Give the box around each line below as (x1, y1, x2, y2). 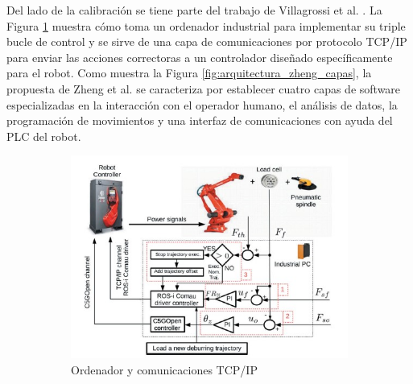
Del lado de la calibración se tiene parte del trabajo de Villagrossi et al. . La (6, 2, 382, 18)
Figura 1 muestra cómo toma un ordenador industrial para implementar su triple (6, 17, 406, 34)
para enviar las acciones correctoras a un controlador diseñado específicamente (6, 48, 393, 65)
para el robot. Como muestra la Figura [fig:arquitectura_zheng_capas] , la (6, 64, 372, 81)
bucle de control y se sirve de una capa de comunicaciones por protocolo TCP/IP (6, 33, 407, 50)
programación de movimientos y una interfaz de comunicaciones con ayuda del (6, 112, 393, 129)
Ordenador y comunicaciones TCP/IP (71, 361, 258, 378)
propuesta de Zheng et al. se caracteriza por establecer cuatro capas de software (6, 80, 401, 97)
